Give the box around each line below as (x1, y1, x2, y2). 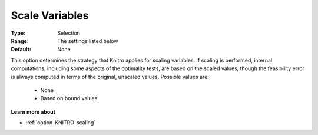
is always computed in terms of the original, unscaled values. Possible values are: (11, 73, 209, 80)
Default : (11, 46, 32, 53)
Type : (11, 29, 26, 37)
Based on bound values (40, 95, 98, 102)
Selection (57, 29, 81, 37)
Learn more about (11, 108, 56, 115)
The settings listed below (57, 37, 118, 44)
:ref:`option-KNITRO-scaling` (25, 119, 96, 126)
